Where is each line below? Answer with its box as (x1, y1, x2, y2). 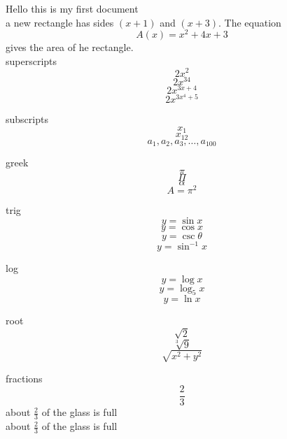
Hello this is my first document (6, 1, 139, 15)
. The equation (218, 15, 281, 29)
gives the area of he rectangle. (6, 40, 134, 55)
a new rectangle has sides (6, 15, 114, 29)
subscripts (6, 112, 48, 127)
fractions (6, 370, 43, 385)
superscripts (6, 53, 57, 68)
